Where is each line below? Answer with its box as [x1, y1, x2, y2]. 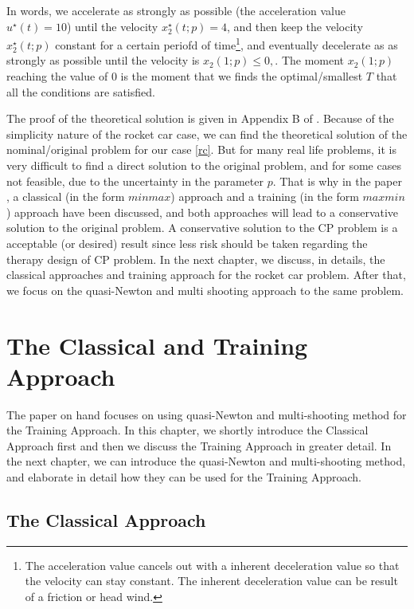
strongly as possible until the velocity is [6, 52, 200, 69]
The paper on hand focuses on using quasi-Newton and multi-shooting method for [6, 406, 407, 422]
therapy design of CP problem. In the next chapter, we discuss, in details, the [6, 250, 385, 267]
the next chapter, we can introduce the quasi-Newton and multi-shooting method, [6, 453, 406, 470]
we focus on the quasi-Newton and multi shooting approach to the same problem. [6, 281, 404, 298]
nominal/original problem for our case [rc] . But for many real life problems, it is [6, 141, 397, 158]
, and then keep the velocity [227, 18, 363, 34]
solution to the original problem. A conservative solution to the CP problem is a [6, 219, 398, 236]
